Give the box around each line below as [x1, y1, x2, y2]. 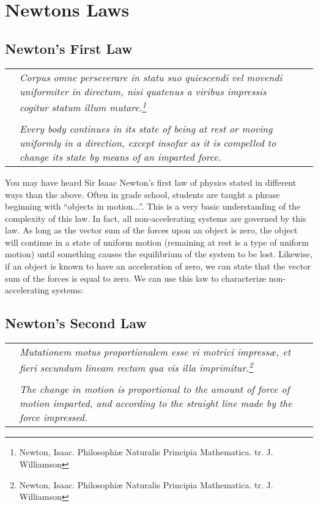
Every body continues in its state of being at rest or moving [20, 121, 273, 136]
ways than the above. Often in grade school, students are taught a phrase [5, 188, 280, 200]
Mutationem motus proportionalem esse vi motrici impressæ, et [20, 345, 290, 359]
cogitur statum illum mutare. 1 [20, 98, 147, 114]
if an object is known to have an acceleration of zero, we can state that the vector [5, 260, 311, 273]
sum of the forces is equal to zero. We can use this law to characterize [5, 271, 267, 284]
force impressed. [20, 410, 87, 425]
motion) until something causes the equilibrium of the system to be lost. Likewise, [5, 248, 312, 260]
